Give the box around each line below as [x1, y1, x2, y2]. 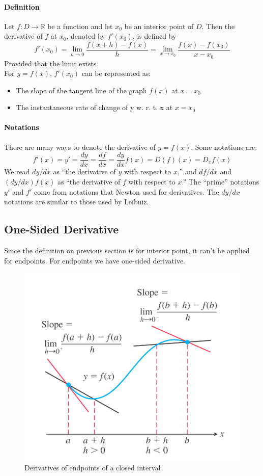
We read [4, 166, 30, 177]
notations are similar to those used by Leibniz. [4, 196, 149, 207]
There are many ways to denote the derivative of [4, 141, 156, 152]
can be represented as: [81, 68, 151, 78]
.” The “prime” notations [182, 176, 259, 187]
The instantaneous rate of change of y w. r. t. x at [16, 102, 173, 113]
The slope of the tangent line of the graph [16, 85, 147, 95]
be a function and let [47, 20, 113, 31]
